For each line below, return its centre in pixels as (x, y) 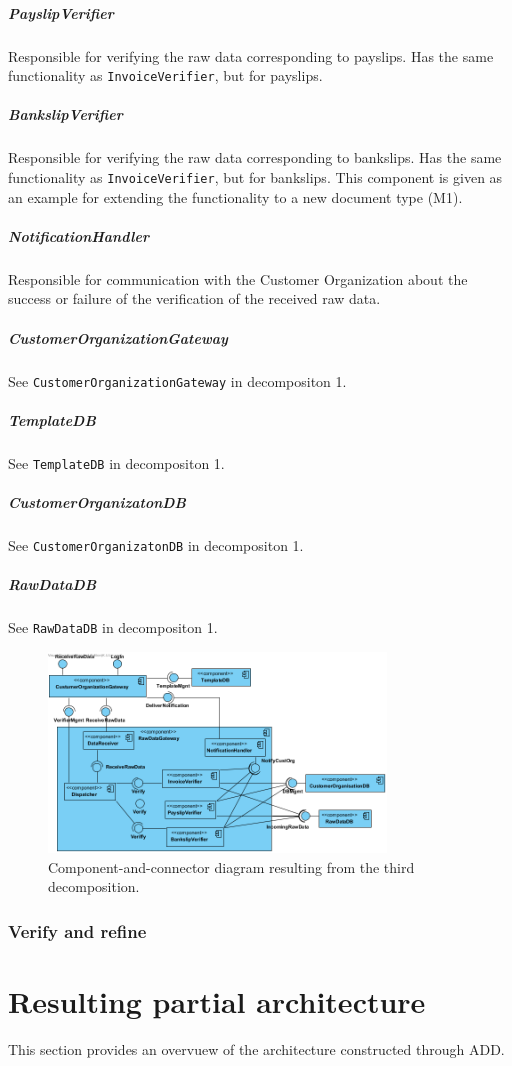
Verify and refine (77, 930)
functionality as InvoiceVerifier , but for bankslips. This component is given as (255, 176)
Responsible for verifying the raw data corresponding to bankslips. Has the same (255, 157)
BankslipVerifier (65, 114)
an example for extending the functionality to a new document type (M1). (235, 196)
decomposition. (94, 886)
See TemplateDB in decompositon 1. (116, 462)
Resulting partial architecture (217, 1000)
